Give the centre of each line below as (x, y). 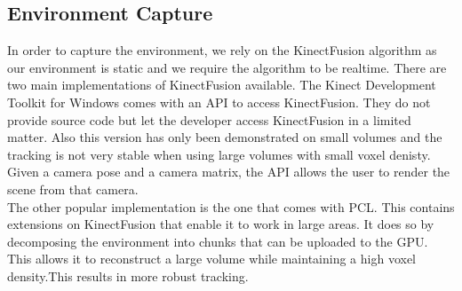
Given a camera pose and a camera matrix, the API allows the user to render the (229, 172)
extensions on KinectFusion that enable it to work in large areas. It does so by (221, 224)
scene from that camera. (73, 189)
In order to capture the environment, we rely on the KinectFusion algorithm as (222, 50)
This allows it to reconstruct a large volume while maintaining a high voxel (211, 259)
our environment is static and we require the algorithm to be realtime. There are (227, 67)
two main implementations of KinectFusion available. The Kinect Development (222, 85)
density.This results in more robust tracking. (128, 275)
